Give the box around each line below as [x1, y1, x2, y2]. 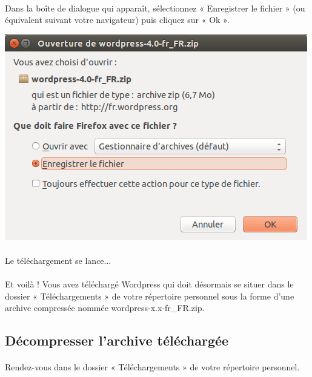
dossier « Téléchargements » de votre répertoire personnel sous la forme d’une [5, 289, 294, 302]
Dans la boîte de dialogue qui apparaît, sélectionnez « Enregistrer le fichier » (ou [5, 1, 305, 14]
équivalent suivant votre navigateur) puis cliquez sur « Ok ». [5, 13, 230, 26]
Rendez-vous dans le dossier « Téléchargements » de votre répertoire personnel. [5, 361, 300, 373]
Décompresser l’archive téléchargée [5, 331, 229, 350]
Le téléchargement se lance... [5, 254, 111, 266]
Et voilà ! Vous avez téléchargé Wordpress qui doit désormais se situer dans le [5, 278, 294, 290]
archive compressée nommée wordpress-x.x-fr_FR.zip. [5, 301, 205, 314]
